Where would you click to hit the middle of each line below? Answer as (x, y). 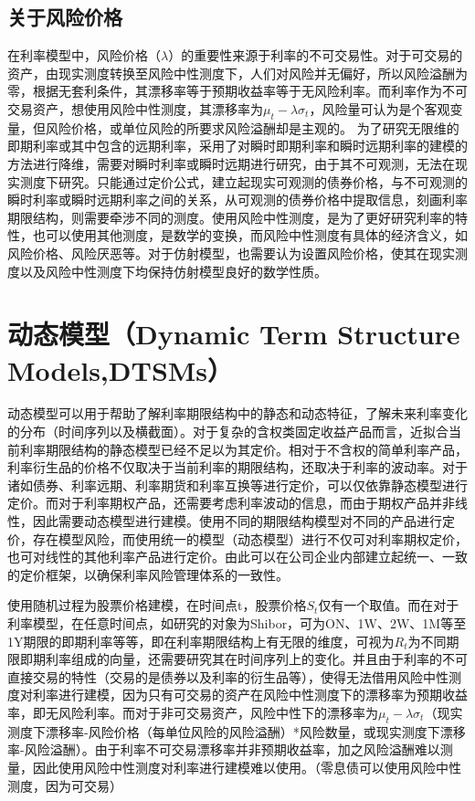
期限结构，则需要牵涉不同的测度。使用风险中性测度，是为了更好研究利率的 (231, 217)
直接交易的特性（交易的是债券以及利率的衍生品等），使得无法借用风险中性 (228, 676)
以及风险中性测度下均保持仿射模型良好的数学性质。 (173, 271)
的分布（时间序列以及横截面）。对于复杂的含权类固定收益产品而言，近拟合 (228, 432)
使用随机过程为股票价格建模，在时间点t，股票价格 (157, 605)
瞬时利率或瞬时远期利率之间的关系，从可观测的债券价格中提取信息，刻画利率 (237, 200)
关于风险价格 (65, 17)
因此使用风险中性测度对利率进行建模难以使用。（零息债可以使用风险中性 (247, 767)
